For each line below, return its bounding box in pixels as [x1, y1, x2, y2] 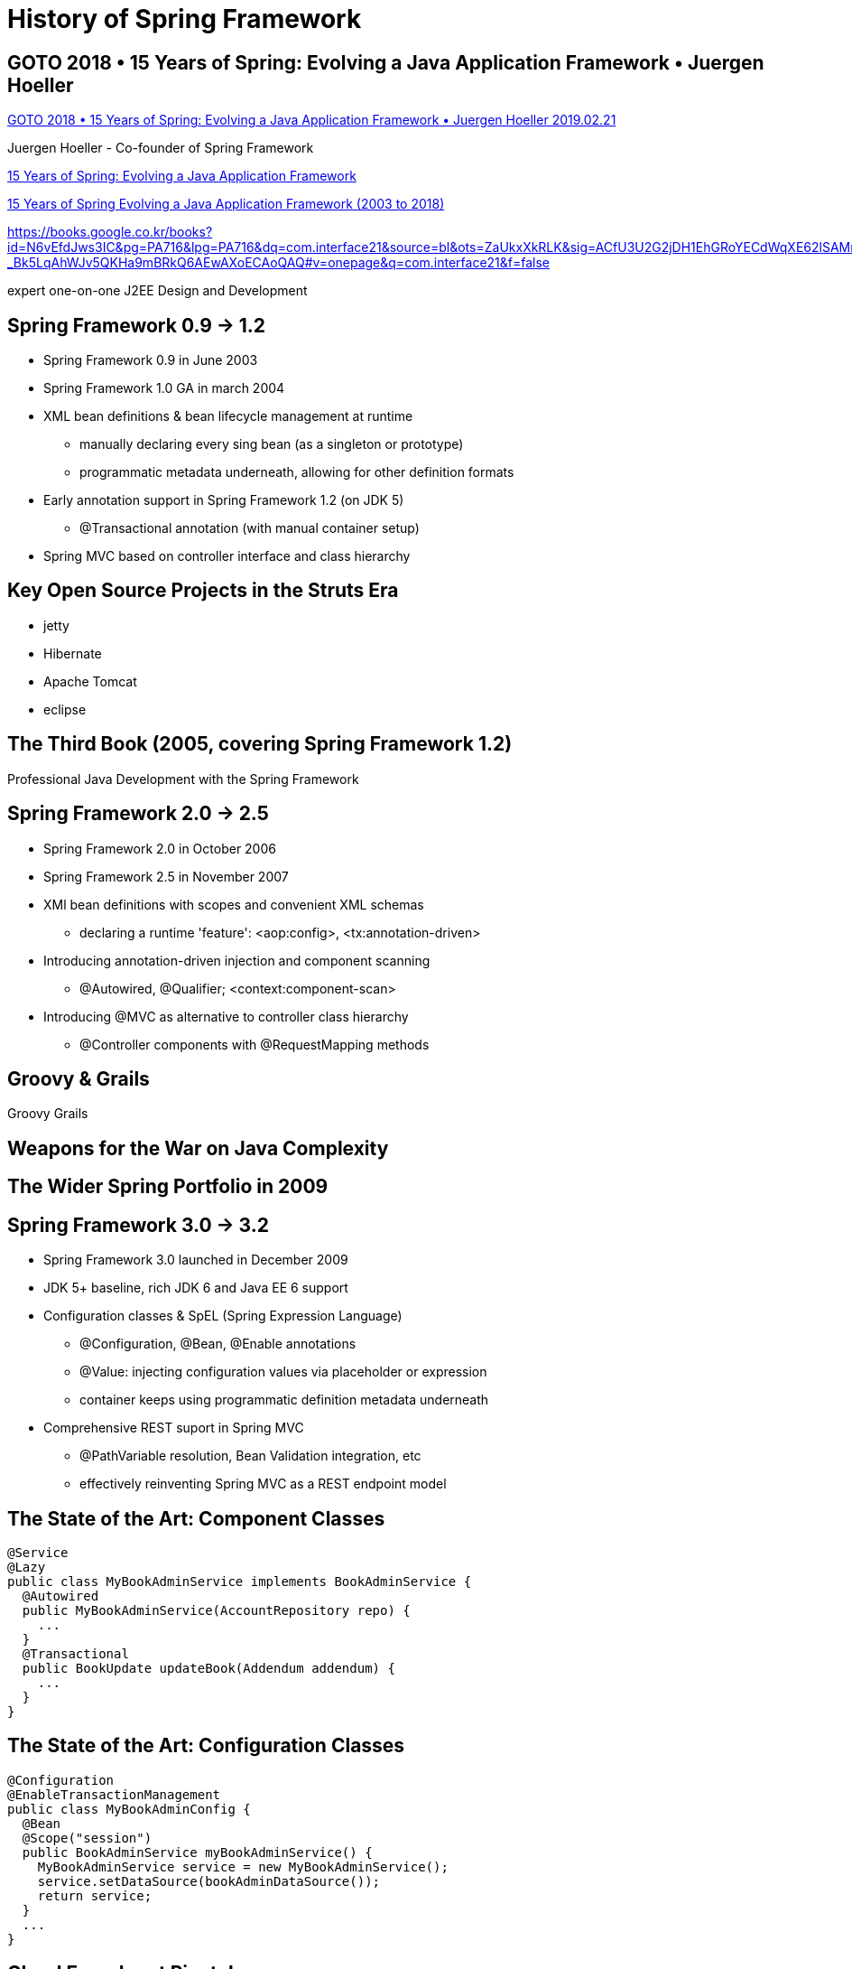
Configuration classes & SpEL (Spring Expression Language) [43, 1308, 403, 1324]
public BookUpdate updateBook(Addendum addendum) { [22, 1660, 395, 1675]
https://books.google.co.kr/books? [7, 224, 213, 240]
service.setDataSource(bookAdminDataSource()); [37, 1873, 381, 1889]
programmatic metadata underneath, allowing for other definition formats [79, 464, 514, 481]
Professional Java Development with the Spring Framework [7, 770, 359, 787]
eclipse [43, 701, 87, 717]
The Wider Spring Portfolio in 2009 [7, 1175, 329, 1199]
